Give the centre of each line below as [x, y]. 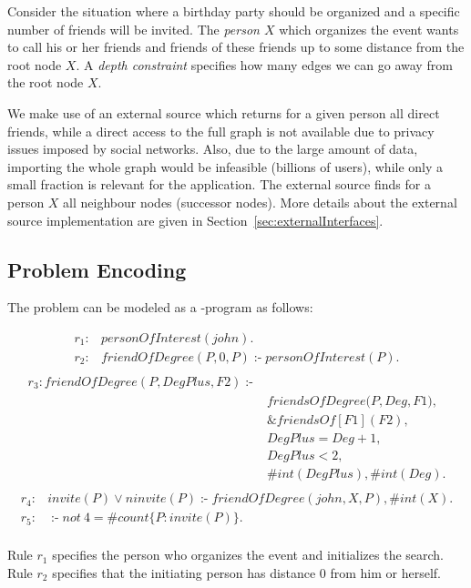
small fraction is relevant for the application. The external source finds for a [219, 184]
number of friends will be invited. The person [133, 29]
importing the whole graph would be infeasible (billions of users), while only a [225, 166]
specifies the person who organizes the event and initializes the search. [248, 555]
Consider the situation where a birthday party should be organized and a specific [234, 11]
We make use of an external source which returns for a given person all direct [224, 112]
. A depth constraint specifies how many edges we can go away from [264, 64]
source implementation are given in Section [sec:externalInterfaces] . [195, 220]
